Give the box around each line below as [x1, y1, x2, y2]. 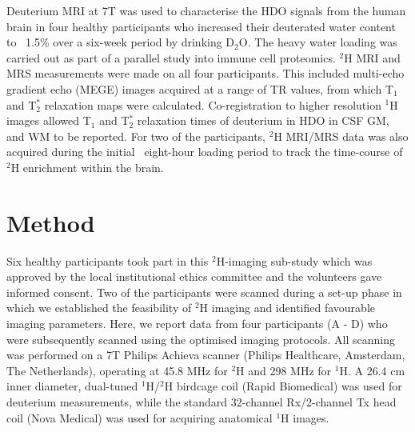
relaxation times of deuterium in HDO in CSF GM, [137, 112, 389, 129]
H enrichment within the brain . [10, 158, 164, 175]
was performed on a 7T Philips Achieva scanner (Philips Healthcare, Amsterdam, [6, 346, 405, 363]
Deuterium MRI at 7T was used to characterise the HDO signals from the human [6, 2, 406, 18]
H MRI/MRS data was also [273, 127, 409, 144]
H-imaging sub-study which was [216, 252, 373, 269]
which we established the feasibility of [6, 299, 192, 316]
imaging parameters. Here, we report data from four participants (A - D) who [6, 315, 388, 332]
